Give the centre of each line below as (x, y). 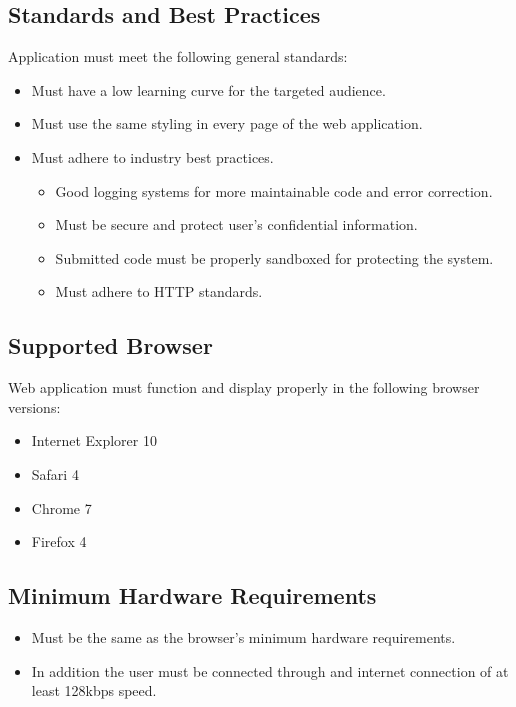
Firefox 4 (59, 541)
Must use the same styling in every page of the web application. (227, 123)
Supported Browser (110, 345)
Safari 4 (55, 473)
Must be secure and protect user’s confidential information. (236, 224)
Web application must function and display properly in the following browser (244, 387)
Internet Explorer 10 (94, 440)
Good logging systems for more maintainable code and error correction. (274, 190)
